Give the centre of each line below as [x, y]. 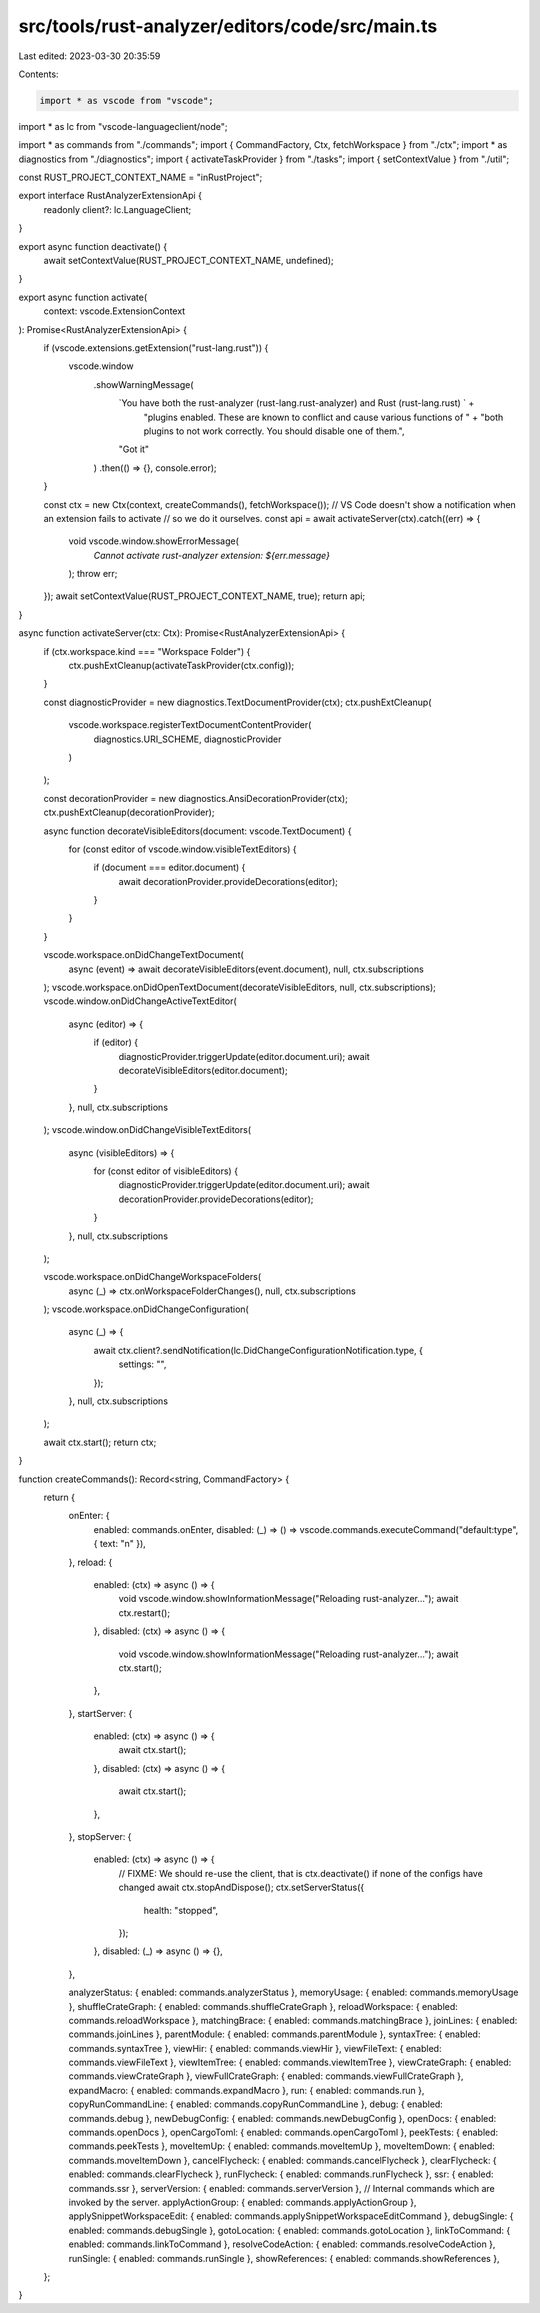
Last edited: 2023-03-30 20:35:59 [89, 56]
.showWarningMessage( [143, 384]
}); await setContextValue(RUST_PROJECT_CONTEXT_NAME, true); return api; [204, 596]
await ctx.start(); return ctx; [100, 1442]
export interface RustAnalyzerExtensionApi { [110, 196]
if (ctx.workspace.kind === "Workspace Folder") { [147, 651]
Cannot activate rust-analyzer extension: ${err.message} [211, 555]
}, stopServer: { [100, 1837]
